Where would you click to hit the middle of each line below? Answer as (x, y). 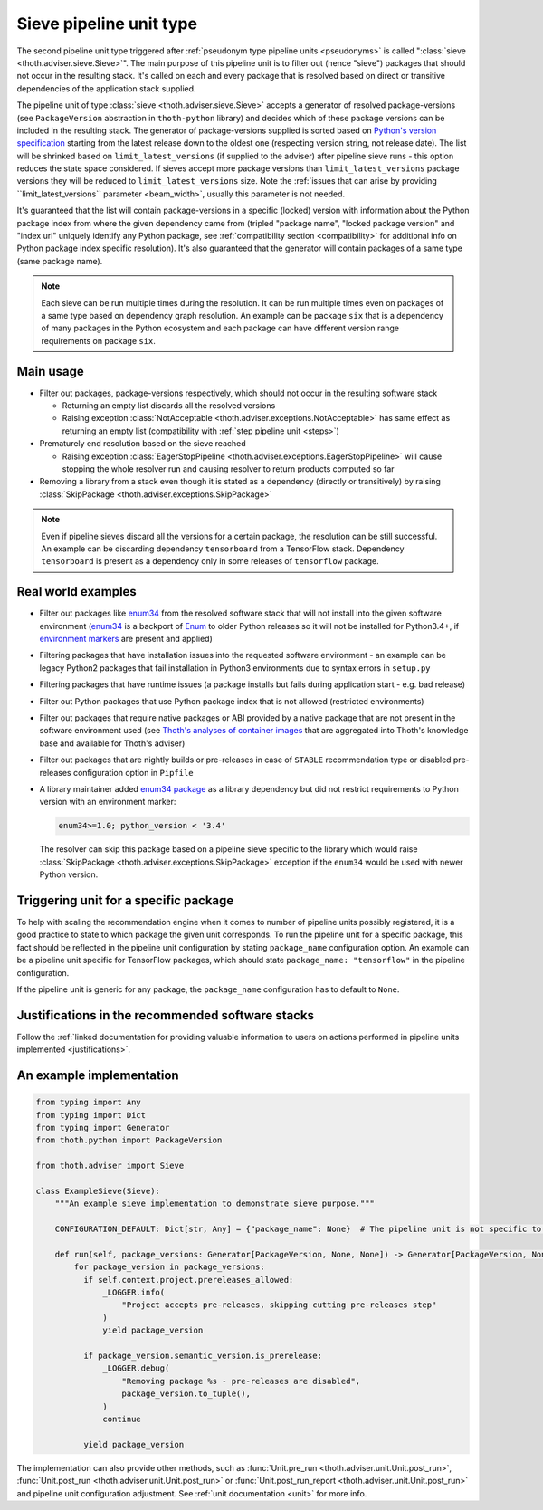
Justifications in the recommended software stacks (166, 1015)
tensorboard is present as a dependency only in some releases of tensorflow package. (210, 561)
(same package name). (60, 261)
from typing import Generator (103, 1128)
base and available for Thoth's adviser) (112, 743)
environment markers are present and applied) (126, 639)
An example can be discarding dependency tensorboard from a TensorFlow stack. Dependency (223, 549)
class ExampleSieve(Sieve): (98, 1191)
